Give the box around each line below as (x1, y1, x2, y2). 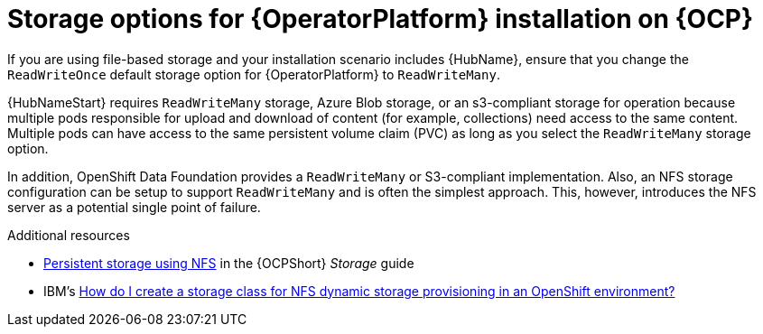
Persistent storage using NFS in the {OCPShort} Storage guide (43, 255, 414, 271)
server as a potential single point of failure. (7, 199, 261, 215)
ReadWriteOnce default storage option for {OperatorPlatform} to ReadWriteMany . (7, 66, 500, 82)
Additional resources (7, 227, 130, 243)
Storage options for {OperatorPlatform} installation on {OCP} (7, 4, 754, 34)
